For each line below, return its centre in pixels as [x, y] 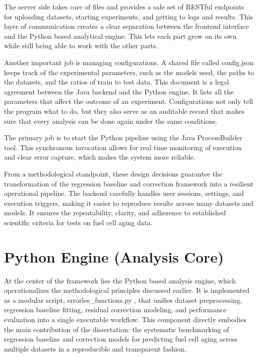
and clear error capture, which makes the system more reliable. [100, 157]
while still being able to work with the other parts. [81, 45]
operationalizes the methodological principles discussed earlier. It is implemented [127, 290]
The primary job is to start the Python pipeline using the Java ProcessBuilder [123, 137]
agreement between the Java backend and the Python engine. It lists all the [119, 91]
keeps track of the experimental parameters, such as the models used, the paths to [129, 72]
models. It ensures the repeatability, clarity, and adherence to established [115, 213]
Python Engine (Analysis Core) [114, 256]
